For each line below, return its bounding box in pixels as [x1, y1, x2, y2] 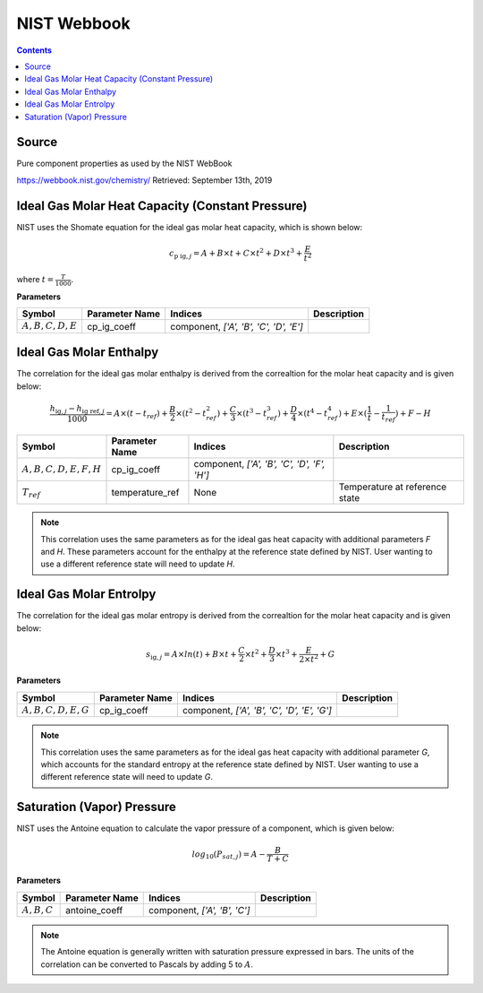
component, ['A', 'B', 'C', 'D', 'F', [193, 458, 326, 471]
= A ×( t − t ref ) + [106, 408, 169, 420]
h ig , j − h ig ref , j [49, 403, 105, 416]
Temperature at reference [338, 480, 447, 493]
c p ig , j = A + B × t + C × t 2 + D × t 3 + [168, 246, 303, 260]
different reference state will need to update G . [40, 772, 214, 782]
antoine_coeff [65, 903, 123, 916]
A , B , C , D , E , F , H [21, 463, 102, 475]
